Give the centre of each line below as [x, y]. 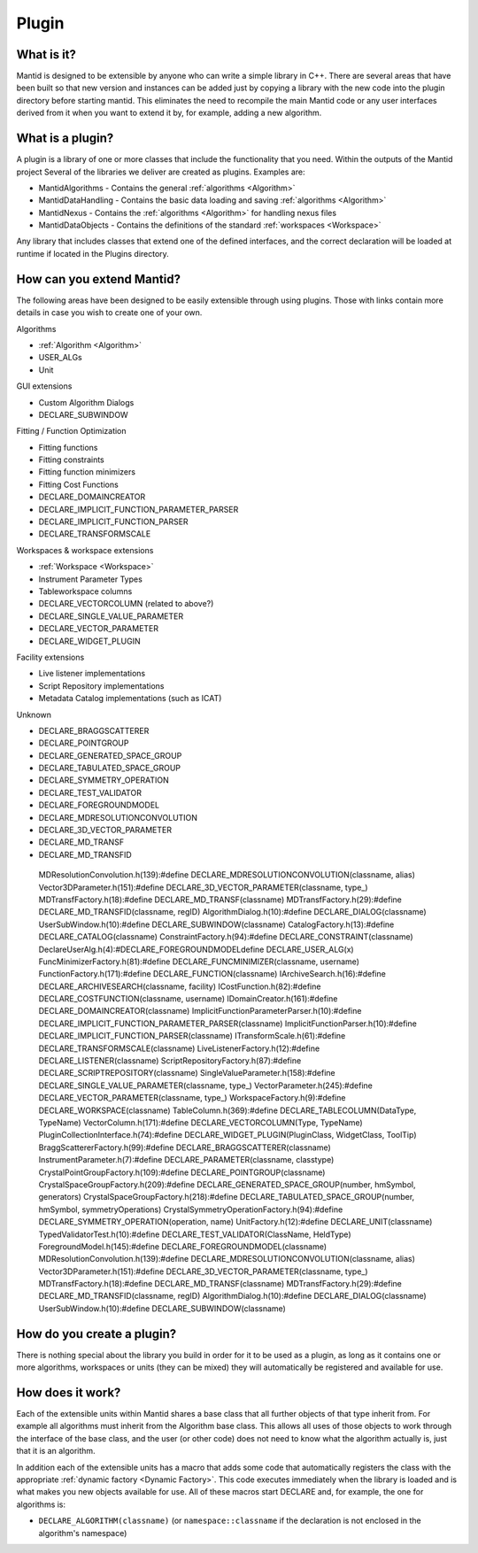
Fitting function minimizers [87, 472]
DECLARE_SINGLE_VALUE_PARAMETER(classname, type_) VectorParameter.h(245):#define [206, 1086]
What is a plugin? [65, 139]
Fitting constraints [72, 460]
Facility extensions [50, 657]
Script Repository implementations [101, 685]
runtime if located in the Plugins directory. [93, 253]
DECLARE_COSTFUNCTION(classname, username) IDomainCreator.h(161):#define [188, 999]
